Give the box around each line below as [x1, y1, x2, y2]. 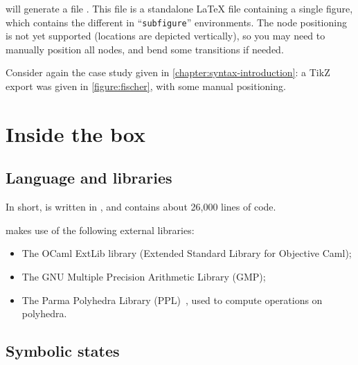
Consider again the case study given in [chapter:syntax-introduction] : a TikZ [6, 65, 330, 80]
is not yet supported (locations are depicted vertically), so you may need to [6, 28, 325, 43]
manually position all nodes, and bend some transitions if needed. [6, 42, 284, 56]
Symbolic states [6, 340, 120, 362]
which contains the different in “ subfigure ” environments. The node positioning [6, 15, 347, 29]
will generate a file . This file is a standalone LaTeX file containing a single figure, [6, 1, 353, 15]
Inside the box [6, 119, 145, 148]
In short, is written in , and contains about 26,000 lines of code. [6, 199, 276, 214]
